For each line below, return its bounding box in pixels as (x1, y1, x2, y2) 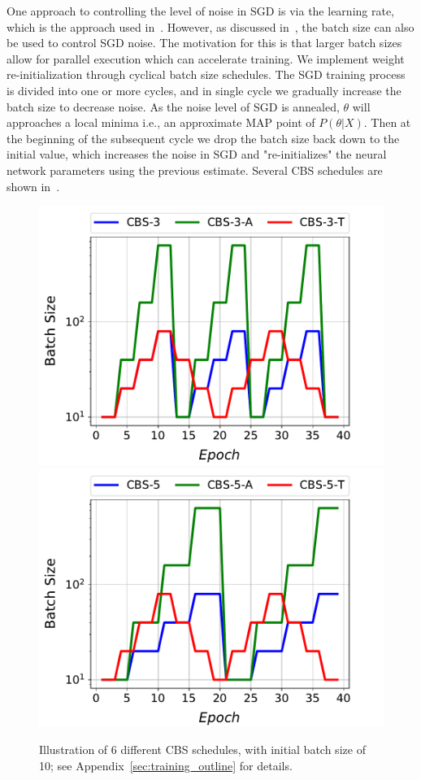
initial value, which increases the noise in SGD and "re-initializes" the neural (7, 146, 387, 163)
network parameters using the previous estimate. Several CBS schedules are (7, 161, 383, 178)
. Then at (363, 114, 411, 131)
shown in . (7, 177, 60, 194)
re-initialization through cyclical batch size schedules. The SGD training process (7, 66, 406, 83)
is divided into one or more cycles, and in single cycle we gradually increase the (7, 81, 401, 98)
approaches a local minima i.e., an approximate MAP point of (7, 114, 315, 131)
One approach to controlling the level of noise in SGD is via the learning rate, (7, 2, 395, 19)
